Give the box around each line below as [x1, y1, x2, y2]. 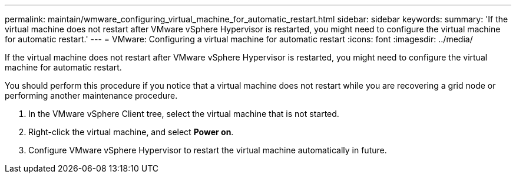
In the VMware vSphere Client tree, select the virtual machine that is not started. [28, 109, 339, 119]
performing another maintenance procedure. [5, 90, 178, 100]
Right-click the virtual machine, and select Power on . [28, 127, 234, 137]
